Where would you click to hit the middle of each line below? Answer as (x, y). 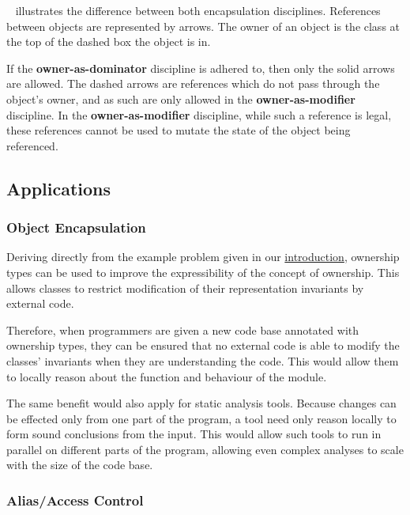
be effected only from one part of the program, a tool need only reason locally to (201, 418)
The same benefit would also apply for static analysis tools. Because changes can (201, 403)
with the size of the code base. (80, 465)
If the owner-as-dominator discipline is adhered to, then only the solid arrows (201, 68)
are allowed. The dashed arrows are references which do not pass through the (193, 83)
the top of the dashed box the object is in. (109, 42)
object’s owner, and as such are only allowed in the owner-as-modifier (181, 98)
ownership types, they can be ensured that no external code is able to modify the (203, 345)
